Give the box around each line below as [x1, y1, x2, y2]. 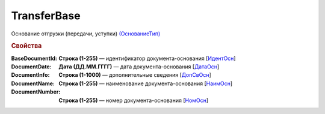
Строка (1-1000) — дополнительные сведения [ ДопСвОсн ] [58, 71, 212, 79]
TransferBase [11, 9, 81, 22]
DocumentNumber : [11, 88, 61, 95]
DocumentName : [11, 80, 55, 87]
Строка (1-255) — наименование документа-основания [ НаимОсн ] [58, 80, 233, 87]
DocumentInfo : [11, 71, 50, 79]
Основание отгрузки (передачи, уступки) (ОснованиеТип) [11, 30, 161, 37]
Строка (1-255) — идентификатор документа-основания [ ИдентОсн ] [58, 55, 236, 62]
